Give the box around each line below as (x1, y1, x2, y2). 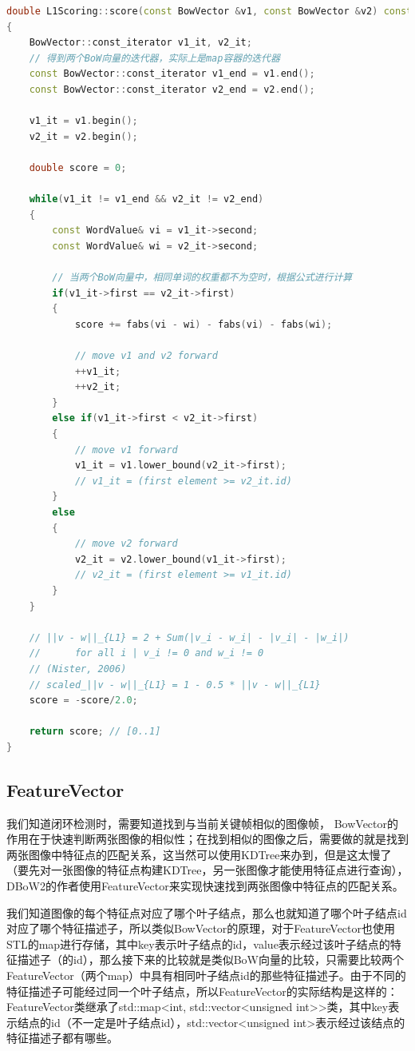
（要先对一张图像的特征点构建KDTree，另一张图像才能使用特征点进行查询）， (6, 862, 409, 878)
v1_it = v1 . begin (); (29, 115, 138, 127)
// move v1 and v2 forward (74, 350, 218, 362)
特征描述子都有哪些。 (6, 1029, 118, 1046)
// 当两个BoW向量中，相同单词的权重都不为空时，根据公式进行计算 (52, 272, 353, 284)
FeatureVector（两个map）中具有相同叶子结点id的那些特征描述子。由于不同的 (6, 967, 406, 984)
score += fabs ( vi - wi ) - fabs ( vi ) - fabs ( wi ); (74, 318, 333, 330)
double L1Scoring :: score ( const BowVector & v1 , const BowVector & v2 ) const (6, 6, 413, 17)
